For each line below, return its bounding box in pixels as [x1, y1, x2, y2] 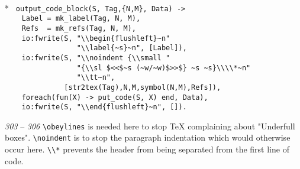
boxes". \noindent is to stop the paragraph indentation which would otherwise [5, 131, 291, 144]
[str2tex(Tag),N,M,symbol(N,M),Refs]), [64, 83, 221, 92]
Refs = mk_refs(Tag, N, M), [21, 24, 136, 32]
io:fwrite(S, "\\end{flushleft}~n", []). [21, 103, 187, 112]
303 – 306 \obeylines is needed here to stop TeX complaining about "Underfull [5, 119, 295, 132]
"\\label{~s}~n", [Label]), [76, 44, 187, 53]
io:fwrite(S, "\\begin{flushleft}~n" [21, 34, 170, 43]
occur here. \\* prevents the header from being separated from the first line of [5, 143, 289, 155]
